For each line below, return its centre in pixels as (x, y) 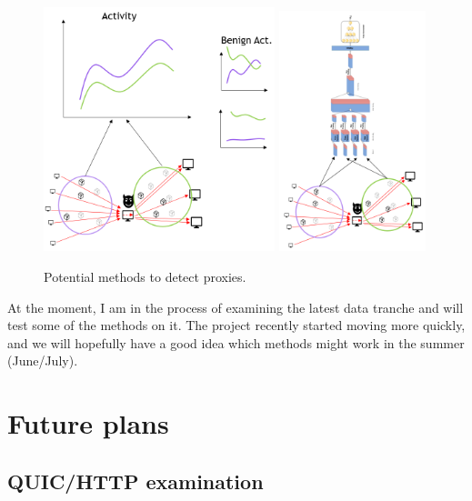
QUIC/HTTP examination (136, 481)
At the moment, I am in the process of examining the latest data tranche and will (236, 307)
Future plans (88, 423)
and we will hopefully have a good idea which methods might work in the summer (236, 342)
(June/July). (43, 361)
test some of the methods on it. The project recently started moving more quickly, (236, 325)
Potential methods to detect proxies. (145, 277)
